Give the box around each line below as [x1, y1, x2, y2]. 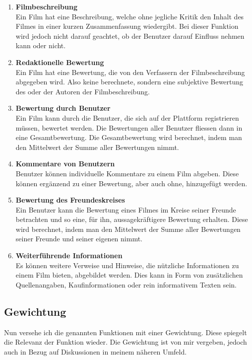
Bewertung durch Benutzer [15, 103, 111, 113]
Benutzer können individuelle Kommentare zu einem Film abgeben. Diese [15, 168, 239, 178]
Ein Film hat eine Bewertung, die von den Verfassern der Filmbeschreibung [15, 67, 245, 77]
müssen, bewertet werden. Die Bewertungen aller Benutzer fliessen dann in [15, 122, 243, 133]
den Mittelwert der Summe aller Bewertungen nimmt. [15, 142, 179, 152]
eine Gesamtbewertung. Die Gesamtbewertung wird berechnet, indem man [15, 132, 242, 143]
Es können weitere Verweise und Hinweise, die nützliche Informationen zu [15, 260, 239, 270]
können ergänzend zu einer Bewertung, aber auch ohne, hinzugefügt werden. [15, 178, 248, 188]
